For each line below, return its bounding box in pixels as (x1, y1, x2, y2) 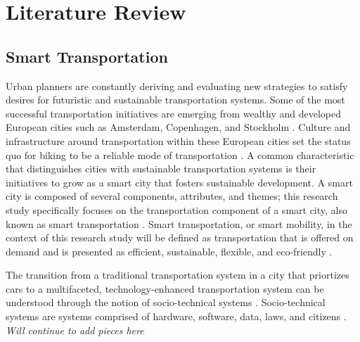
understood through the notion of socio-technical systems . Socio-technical (6, 295, 326, 310)
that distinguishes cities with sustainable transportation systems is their (6, 161, 316, 176)
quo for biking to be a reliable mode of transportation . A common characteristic (6, 147, 354, 162)
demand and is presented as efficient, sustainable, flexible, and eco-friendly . (6, 243, 333, 258)
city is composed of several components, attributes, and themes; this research (6, 189, 338, 203)
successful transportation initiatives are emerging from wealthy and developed (6, 106, 341, 120)
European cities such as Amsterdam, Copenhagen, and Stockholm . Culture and (6, 120, 351, 134)
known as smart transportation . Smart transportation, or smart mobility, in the (6, 216, 352, 231)
